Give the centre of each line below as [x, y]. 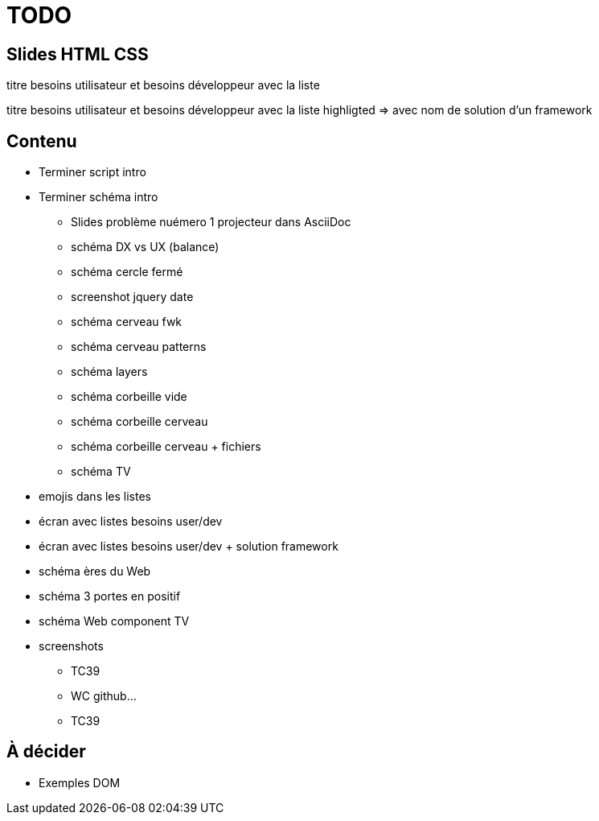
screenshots [71, 646]
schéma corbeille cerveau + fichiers [166, 447]
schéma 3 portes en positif [110, 596]
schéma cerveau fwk [127, 322]
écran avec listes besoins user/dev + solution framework [189, 547]
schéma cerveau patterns [139, 347]
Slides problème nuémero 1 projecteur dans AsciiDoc [211, 222]
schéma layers [109, 372]
